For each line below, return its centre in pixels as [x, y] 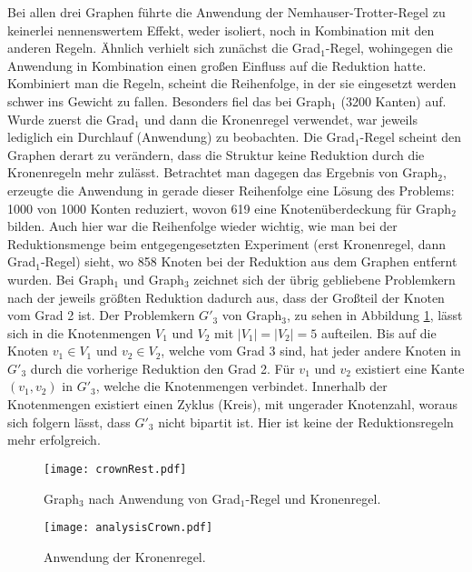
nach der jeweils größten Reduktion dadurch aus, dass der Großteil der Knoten [226, 297]
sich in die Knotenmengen [79, 332]
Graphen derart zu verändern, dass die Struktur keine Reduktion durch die [216, 154]
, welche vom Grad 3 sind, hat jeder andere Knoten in [311, 351]
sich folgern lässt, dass [69, 421]
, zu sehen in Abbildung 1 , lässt [375, 315]
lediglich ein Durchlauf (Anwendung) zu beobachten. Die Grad [181, 137]
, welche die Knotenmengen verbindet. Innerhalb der [241, 386]
